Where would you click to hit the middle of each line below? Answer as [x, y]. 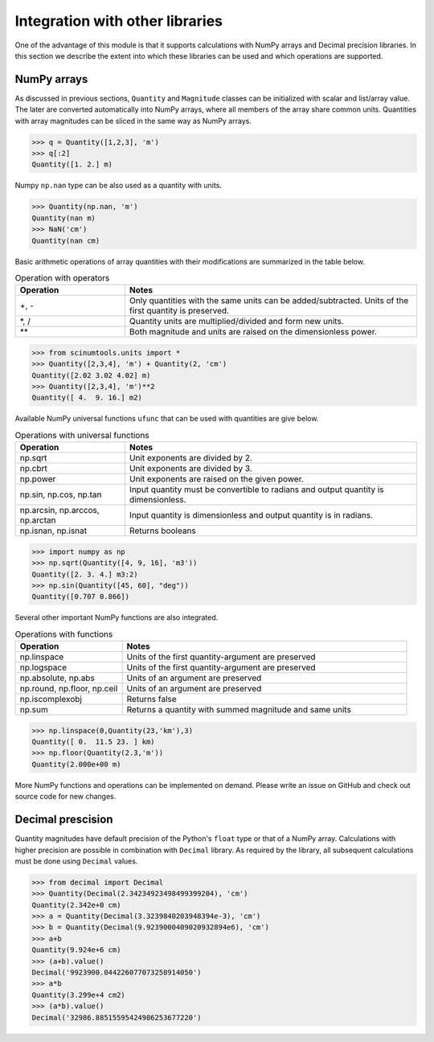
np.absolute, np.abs [57, 678]
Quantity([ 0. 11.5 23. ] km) [94, 742]
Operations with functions [64, 634]
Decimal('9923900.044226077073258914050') [117, 972]
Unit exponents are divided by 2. [191, 458]
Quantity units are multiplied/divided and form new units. [237, 322]
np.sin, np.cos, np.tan [61, 494]
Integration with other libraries [119, 21]
